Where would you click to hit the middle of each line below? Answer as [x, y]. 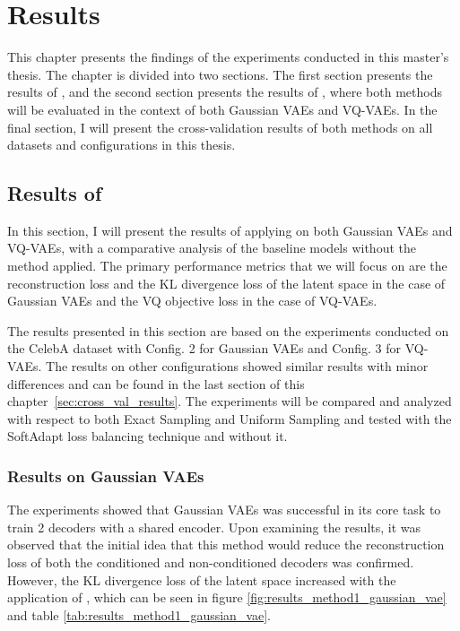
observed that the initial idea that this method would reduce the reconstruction [226, 545]
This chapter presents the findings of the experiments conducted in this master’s [228, 57]
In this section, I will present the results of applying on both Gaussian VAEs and [230, 230]
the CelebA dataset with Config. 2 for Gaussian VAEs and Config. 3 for [204, 348]
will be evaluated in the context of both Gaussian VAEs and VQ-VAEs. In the [222, 109]
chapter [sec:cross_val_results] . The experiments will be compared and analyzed [230, 401]
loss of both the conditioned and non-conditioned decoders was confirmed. [211, 562]
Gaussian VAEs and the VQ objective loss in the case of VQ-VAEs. [192, 301]
